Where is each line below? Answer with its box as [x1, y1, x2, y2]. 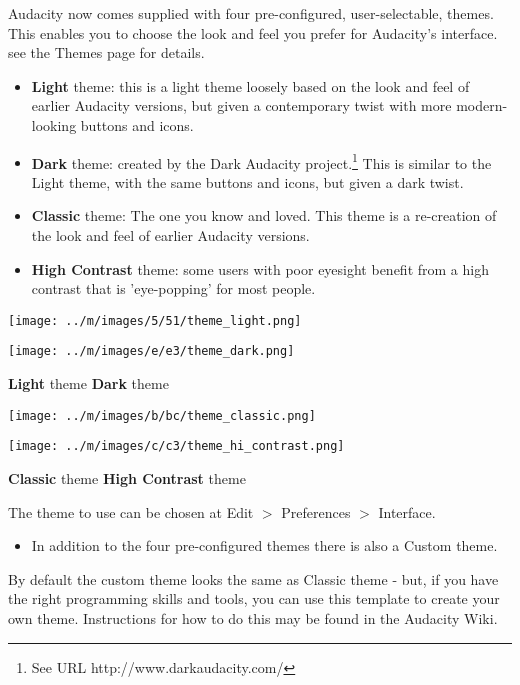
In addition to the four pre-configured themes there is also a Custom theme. [31, 535, 498, 556]
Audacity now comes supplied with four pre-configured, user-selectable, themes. [8, 3, 494, 23]
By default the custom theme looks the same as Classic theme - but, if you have [8, 568, 499, 589]
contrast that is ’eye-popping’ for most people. [31, 278, 316, 299]
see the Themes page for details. [8, 42, 205, 63]
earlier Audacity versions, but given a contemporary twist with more [31, 95, 452, 116]
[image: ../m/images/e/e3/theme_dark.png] [8, 344, 295, 359]
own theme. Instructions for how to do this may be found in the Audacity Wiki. [8, 607, 498, 628]
